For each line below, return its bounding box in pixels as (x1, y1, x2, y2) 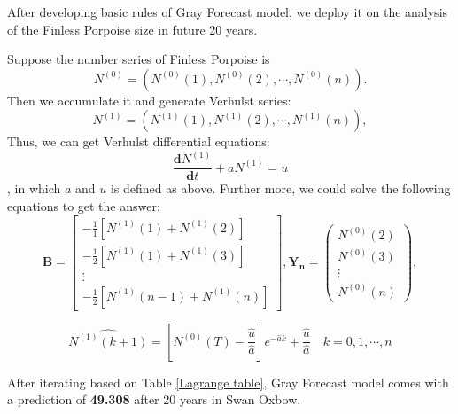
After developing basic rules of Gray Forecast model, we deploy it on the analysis (7, 3, 448, 20)
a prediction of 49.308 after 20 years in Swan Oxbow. (7, 390, 301, 409)
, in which (7, 179, 61, 198)
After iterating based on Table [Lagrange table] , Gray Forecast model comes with (7, 372, 449, 391)
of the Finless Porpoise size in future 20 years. (7, 20, 258, 38)
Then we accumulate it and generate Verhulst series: (7, 90, 291, 109)
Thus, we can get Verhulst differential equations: (7, 132, 270, 151)
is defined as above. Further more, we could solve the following (110, 179, 451, 198)
